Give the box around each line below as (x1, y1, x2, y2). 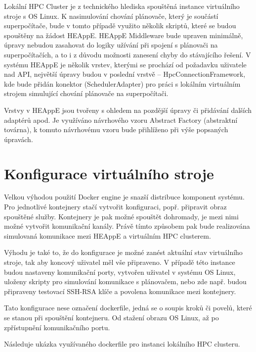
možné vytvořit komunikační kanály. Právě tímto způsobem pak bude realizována (4, 221, 250, 231)
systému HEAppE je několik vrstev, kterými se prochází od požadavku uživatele (4, 59, 247, 69)
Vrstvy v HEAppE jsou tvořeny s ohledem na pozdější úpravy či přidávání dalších (4, 104, 252, 115)
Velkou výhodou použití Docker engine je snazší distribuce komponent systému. (4, 192, 245, 202)
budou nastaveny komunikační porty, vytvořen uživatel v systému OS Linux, (4, 266, 236, 277)
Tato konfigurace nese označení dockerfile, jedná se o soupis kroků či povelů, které (4, 302, 252, 313)
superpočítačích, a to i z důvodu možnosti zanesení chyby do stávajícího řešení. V (4, 49, 251, 59)
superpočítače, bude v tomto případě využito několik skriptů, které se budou (4, 20, 236, 31)
